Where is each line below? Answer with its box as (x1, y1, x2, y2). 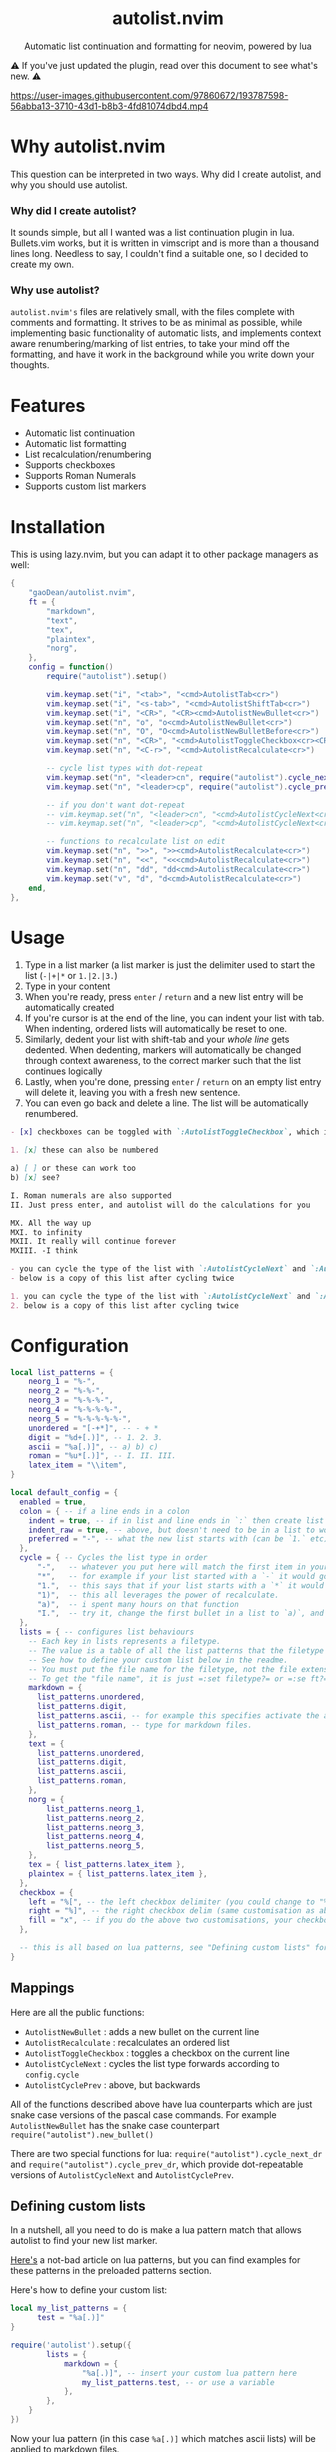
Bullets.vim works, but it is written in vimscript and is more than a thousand (10, 237, 320, 249)
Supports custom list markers (24, 480, 147, 492)
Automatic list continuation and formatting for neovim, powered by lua (24, 40, 312, 52)
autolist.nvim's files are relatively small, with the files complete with (10, 306, 295, 318)
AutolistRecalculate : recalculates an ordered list (24, 2036, 230, 2048)
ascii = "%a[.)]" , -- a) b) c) (28, 1442, 159, 1452)
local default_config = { (10, 1488, 118, 1498)
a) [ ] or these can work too (10, 1163, 137, 1174)
